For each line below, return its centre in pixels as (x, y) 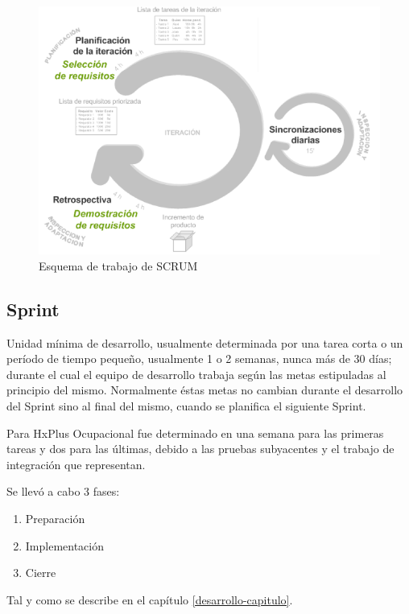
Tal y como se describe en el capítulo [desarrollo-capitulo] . (150, 599)
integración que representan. (76, 464)
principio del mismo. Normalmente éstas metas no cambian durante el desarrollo (205, 390)
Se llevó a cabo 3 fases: (63, 491)
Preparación (55, 519)
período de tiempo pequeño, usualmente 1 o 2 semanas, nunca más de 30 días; (199, 359)
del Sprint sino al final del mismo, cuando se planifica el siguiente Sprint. (186, 406)
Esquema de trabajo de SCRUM (118, 265)
